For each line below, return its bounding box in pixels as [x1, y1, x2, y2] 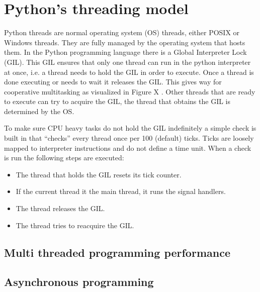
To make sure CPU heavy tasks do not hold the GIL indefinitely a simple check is [4, 123, 256, 133]
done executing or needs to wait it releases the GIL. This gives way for [4, 76, 222, 87]
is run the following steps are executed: [4, 152, 124, 163]
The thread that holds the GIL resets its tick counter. [16, 169, 182, 179]
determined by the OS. [4, 106, 74, 116]
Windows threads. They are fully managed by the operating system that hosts [4, 37, 245, 47]
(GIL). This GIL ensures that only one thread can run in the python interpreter [4, 56, 251, 67]
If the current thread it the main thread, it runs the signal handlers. [16, 186, 226, 197]
